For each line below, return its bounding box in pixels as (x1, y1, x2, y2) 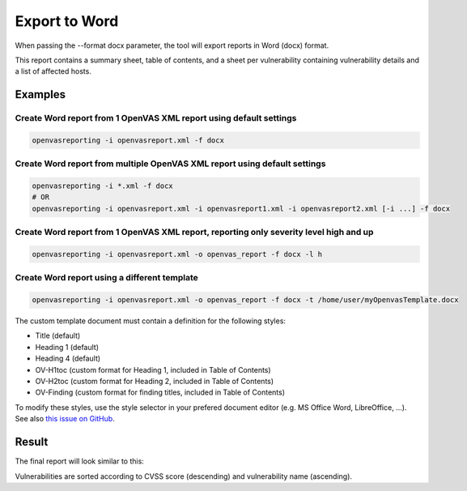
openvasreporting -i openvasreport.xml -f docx (32, 135, 224, 145)
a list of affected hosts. (15, 66, 92, 76)
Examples (15, 88, 66, 101)
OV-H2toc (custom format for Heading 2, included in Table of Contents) (35, 377, 274, 386)
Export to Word (15, 12, 119, 30)
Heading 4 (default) (35, 353, 101, 364)
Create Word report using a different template (15, 272, 198, 284)
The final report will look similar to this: (15, 456, 145, 466)
